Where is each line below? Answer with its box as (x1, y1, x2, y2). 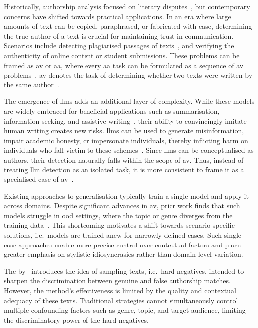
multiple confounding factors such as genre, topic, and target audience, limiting (4, 305, 246, 315)
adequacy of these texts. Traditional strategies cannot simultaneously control (4, 295, 238, 305)
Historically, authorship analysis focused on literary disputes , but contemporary (4, 1, 250, 11)
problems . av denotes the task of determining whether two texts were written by (4, 70, 253, 80)
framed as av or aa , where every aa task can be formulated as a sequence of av (4, 60, 244, 70)
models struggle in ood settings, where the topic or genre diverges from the (4, 210, 233, 220)
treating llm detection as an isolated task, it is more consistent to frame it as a (4, 164, 244, 174)
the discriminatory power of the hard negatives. (4, 314, 149, 325)
